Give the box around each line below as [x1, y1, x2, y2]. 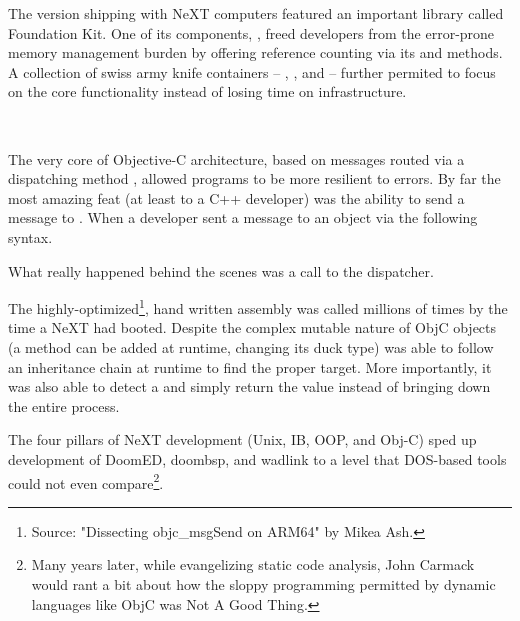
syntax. [8, 226, 53, 247]
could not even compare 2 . [8, 469, 164, 493]
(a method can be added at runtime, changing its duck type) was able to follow [8, 336, 494, 357]
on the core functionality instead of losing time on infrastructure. [8, 81, 407, 102]
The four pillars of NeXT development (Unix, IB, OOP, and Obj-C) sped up [8, 429, 477, 450]
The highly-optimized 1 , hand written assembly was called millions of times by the [8, 295, 508, 318]
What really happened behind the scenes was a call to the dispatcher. [8, 260, 434, 281]
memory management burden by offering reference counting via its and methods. [8, 42, 503, 63]
